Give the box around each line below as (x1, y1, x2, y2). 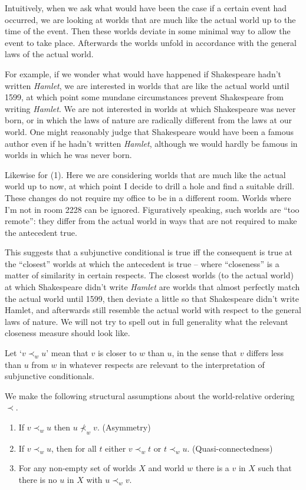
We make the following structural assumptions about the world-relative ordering (5, 389, 295, 402)
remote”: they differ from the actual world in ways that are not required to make (5, 215, 297, 227)
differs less (246, 347, 284, 359)
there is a (195, 462, 229, 474)
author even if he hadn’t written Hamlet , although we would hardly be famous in (5, 137, 298, 149)
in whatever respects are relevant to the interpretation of (60, 358, 265, 370)
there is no (18, 473, 57, 485)
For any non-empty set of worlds (18, 462, 136, 474)
